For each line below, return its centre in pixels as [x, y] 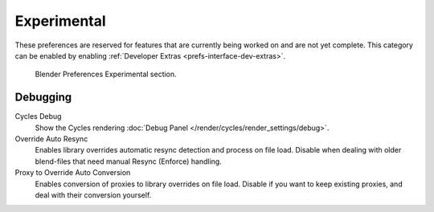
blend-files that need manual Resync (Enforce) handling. [129, 161]
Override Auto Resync [51, 139]
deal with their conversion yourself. [93, 195]
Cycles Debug [38, 116]
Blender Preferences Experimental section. [106, 74]
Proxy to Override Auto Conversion [73, 173]
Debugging [43, 98]
